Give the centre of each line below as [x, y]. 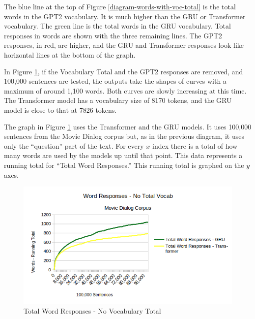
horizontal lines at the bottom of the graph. [70, 54]
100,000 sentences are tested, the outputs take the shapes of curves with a [115, 81]
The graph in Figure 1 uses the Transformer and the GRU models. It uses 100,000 [128, 126]
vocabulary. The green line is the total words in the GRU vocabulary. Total [117, 26]
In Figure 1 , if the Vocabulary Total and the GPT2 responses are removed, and [124, 71]
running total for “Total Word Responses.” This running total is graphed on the [124, 165]
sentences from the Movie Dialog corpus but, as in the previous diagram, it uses [124, 136]
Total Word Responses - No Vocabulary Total [92, 310]
